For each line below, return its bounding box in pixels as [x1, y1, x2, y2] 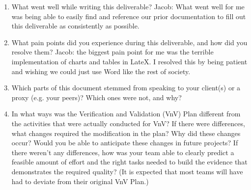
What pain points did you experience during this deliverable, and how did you [11, 37, 248, 47]
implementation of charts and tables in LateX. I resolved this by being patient [11, 56, 248, 66]
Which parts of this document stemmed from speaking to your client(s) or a [11, 82, 241, 93]
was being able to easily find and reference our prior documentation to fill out [11, 11, 246, 21]
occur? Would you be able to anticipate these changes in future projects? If [11, 137, 238, 148]
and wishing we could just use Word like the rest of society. [11, 66, 191, 76]
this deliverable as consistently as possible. [11, 21, 139, 31]
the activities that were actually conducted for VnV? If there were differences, [11, 118, 245, 128]
